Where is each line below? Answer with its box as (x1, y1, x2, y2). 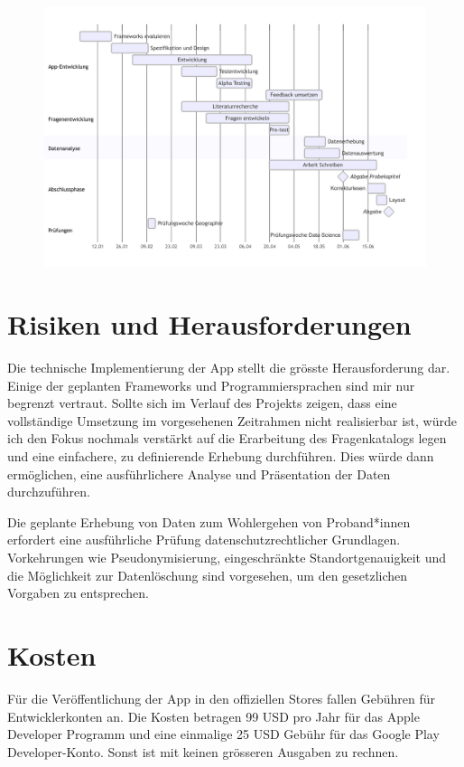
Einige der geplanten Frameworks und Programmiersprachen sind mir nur (7, 375, 415, 394)
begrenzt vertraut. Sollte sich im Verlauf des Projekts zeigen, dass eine (7, 393, 397, 412)
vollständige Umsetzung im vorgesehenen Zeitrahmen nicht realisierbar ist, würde (7, 411, 457, 430)
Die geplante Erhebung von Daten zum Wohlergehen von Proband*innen (7, 512, 411, 531)
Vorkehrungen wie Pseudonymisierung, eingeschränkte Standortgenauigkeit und (7, 548, 447, 567)
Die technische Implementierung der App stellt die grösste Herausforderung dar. (7, 358, 450, 377)
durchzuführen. (7, 482, 90, 501)
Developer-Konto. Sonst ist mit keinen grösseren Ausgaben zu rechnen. (7, 742, 399, 761)
